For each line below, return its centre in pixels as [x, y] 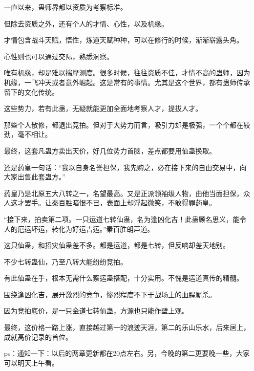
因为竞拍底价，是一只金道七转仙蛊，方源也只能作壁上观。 [96, 311]
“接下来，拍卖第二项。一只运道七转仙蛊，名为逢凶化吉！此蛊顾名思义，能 [122, 219]
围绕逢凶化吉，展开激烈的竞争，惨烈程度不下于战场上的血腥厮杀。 [110, 294]
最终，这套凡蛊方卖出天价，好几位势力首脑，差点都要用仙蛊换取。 [110, 150]
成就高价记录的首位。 [38, 337]
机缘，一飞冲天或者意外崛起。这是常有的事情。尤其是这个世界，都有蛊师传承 [127, 82]
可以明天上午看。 [31, 362]
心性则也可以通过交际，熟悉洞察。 [59, 56]
